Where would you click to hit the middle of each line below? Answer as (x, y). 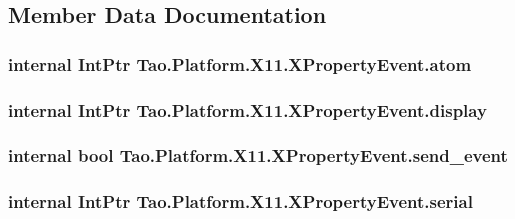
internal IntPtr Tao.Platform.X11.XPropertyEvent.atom (240, 63)
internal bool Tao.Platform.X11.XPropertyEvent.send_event (258, 155)
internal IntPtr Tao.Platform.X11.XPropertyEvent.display (247, 109)
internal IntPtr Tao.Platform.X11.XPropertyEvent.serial (240, 201)
